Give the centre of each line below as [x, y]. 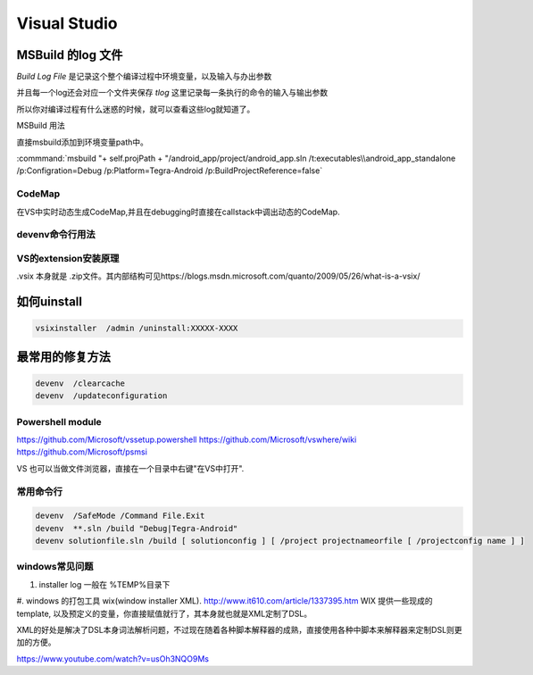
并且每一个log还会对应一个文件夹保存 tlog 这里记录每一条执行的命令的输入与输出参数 [172, 93]
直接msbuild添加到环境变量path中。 [83, 142]
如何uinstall [49, 302]
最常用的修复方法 [63, 357]
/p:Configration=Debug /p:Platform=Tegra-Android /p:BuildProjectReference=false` [170, 171]
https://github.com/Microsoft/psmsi [82, 452]
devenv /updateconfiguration [101, 396]
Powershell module [59, 421]
